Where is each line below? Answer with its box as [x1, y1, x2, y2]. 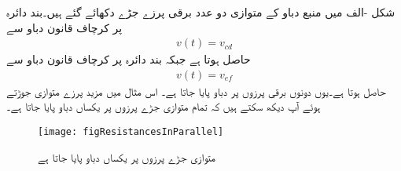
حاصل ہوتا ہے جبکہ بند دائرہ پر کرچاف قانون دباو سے [6, 51, 251, 67]
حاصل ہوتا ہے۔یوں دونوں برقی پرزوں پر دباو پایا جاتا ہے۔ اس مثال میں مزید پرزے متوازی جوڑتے [6, 82, 386, 99]
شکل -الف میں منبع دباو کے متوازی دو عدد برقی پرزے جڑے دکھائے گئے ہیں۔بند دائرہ [6, 4, 395, 20]
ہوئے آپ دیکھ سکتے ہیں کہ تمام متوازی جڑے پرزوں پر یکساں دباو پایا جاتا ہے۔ [6, 98, 321, 115]
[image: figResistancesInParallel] [38, 126, 224, 138]
